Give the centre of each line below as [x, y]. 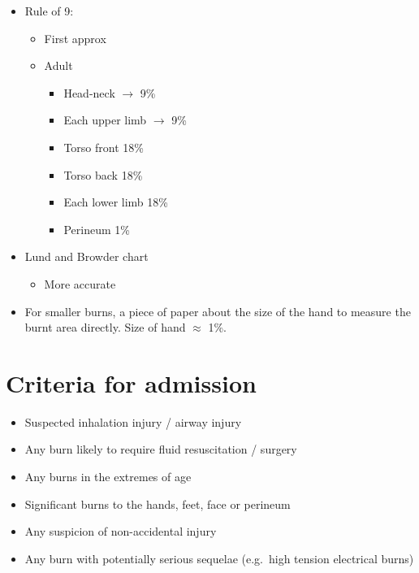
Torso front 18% [104, 147]
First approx [75, 38]
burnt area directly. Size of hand [105, 327]
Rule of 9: [49, 11]
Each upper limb [105, 120]
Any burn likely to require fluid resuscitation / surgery [161, 449]
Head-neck [89, 92]
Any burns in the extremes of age [108, 477]
